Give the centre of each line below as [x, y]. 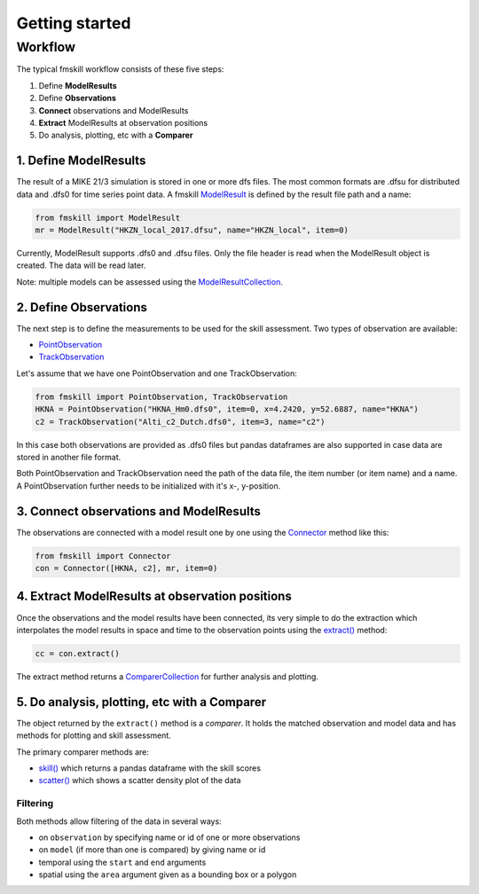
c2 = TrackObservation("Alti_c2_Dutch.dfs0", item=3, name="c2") [180, 422]
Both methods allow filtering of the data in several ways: [119, 821]
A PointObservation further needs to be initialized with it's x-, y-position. [149, 486]
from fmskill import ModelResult [108, 218]
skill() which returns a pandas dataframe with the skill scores [150, 768]
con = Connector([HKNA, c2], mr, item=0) [126, 569]
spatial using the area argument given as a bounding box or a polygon [168, 874]
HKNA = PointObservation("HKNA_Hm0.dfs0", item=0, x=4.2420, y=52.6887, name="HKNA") [227, 409]
